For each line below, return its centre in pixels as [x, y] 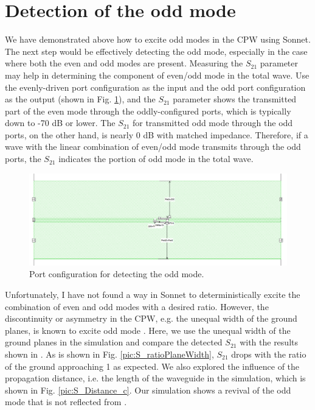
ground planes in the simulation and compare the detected [114, 342]
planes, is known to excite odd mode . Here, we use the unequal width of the [148, 330]
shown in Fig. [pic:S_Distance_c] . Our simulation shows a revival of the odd [148, 390]
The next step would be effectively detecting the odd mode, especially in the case [156, 51]
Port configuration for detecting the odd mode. [117, 274]
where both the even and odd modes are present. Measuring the [124, 63]
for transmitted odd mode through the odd [213, 123]
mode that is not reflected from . [66, 402]
